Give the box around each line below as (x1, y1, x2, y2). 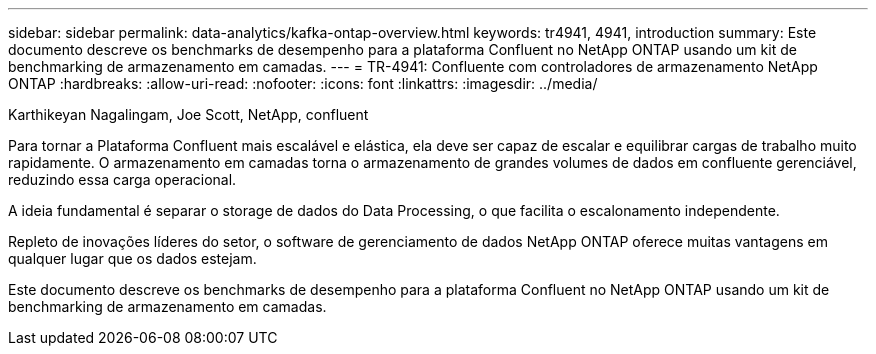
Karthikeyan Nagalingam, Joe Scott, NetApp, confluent (8, 106, 369, 123)
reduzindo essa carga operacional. (8, 171, 237, 188)
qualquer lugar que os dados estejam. (8, 250, 257, 267)
